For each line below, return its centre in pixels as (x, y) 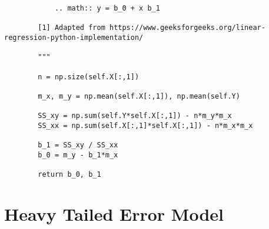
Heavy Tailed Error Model (114, 214)
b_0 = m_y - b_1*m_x (78, 155)
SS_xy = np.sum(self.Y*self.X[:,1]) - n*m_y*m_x (135, 116)
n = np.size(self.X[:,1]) (89, 77)
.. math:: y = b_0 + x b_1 (107, 8)
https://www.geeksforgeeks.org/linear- (187, 28)
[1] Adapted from (72, 28)
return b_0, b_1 (69, 175)
